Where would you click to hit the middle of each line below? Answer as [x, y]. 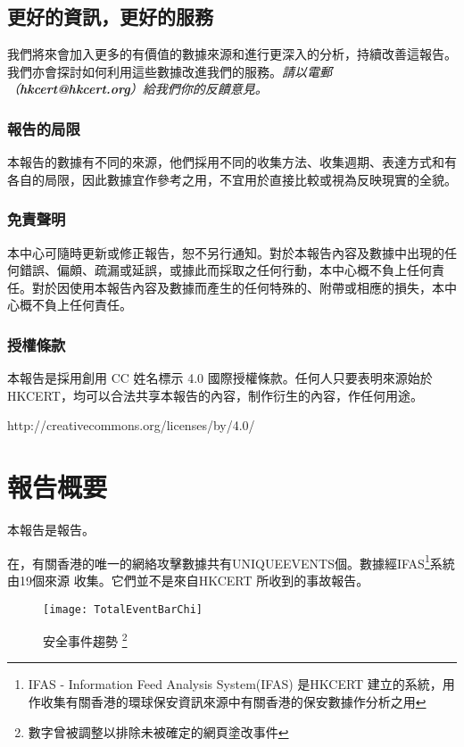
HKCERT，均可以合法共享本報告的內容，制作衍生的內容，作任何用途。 [215, 395]
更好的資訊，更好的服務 [110, 17]
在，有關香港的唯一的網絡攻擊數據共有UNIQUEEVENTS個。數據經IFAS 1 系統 [231, 561]
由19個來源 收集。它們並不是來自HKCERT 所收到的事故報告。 [188, 580]
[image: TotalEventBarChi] [123, 609]
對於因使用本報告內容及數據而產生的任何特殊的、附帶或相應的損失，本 [238, 287]
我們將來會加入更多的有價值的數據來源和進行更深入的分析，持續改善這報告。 [232, 54]
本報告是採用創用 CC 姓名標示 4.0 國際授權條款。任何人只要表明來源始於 [220, 378]
